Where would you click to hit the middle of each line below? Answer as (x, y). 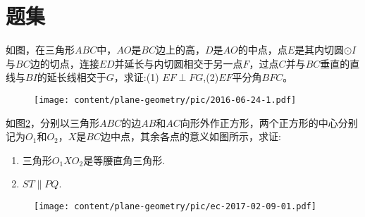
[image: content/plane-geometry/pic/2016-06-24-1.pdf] (165, 100)
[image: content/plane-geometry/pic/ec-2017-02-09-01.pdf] (175, 206)
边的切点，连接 (64, 63)
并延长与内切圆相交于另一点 (179, 63)
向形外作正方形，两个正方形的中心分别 (269, 122)
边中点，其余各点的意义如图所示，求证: (191, 136)
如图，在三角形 (40, 50)
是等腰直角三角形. (124, 160)
